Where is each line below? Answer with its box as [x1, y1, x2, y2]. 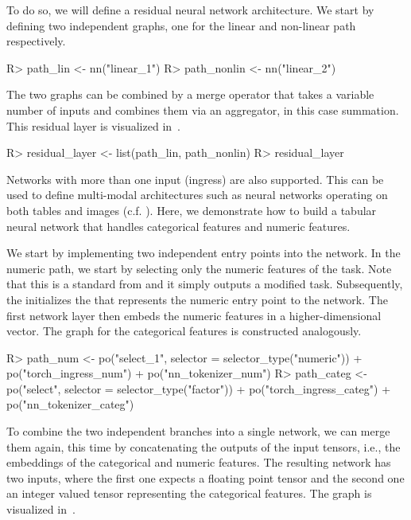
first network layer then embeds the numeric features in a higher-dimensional [6, 307, 382, 323]
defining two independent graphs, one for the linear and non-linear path [6, 17, 356, 33]
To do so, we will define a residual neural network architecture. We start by [6, 2, 374, 18]
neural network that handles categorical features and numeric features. [6, 217, 351, 234]
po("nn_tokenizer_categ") [6, 396, 134, 412]
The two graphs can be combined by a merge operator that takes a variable [6, 86, 374, 103]
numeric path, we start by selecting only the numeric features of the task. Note [6, 260, 392, 276]
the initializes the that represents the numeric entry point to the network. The [6, 291, 388, 307]
